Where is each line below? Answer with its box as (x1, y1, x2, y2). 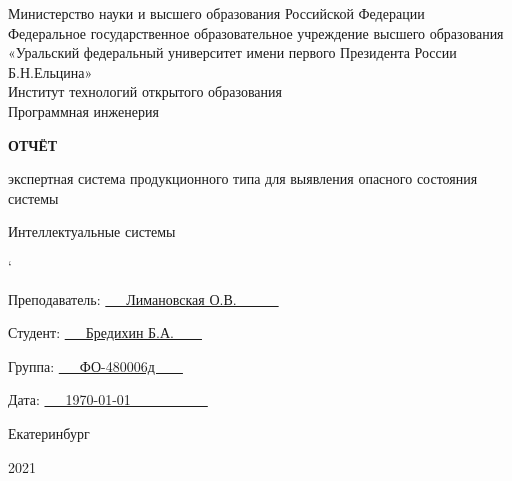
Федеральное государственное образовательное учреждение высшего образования (8, 22, 504, 43)
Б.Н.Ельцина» (8, 61, 93, 82)
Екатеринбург (8, 422, 90, 443)
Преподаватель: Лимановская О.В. (8, 288, 237, 309)
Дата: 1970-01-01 (8, 389, 131, 410)
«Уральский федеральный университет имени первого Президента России (8, 42, 457, 63)
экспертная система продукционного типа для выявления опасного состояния (8, 168, 478, 189)
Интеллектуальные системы (8, 221, 176, 242)
